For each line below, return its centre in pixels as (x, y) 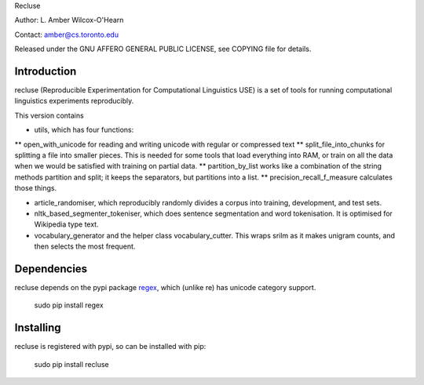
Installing (38, 328)
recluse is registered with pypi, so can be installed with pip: (110, 347)
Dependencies (51, 269)
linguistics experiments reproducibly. (74, 101)
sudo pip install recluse (71, 364)
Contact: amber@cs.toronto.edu (67, 35)
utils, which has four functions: (84, 130)
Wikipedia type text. (66, 224)
